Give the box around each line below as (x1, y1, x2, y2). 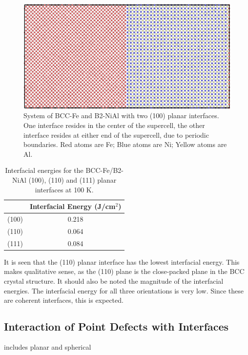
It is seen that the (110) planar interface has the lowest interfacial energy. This (4, 256, 240, 267)
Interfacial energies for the (5, 165, 83, 175)
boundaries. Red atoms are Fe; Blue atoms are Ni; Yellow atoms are (23, 139, 227, 149)
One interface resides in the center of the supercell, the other (23, 120, 205, 130)
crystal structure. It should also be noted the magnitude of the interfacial (4, 276, 224, 286)
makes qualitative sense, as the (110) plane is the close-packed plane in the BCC (4, 266, 245, 276)
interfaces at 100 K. (35, 184, 94, 194)
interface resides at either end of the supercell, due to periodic (23, 129, 209, 140)
